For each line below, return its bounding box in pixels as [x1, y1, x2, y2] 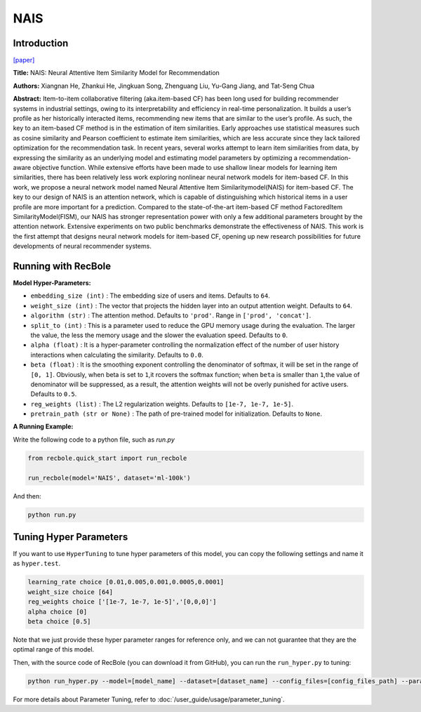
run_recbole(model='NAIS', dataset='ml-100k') [27, 474, 191, 482]
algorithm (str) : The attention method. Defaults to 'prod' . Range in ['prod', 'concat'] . [30, 311, 312, 319]
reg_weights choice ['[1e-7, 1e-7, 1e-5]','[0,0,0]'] [27, 598, 217, 606]
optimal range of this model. [13, 645, 95, 654]
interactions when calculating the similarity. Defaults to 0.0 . [30, 350, 203, 359]
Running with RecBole [13, 260, 112, 272]
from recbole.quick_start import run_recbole [27, 454, 187, 462]
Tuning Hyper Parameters [13, 531, 128, 543]
